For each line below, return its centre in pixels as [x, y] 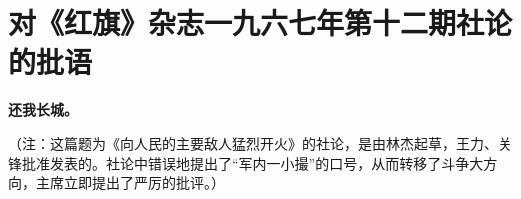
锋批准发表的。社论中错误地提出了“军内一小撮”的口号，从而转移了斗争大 [246, 162]
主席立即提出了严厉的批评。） [130, 182]
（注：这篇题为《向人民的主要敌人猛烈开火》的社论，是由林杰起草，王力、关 [260, 142]
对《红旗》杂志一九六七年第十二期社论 [260, 22]
